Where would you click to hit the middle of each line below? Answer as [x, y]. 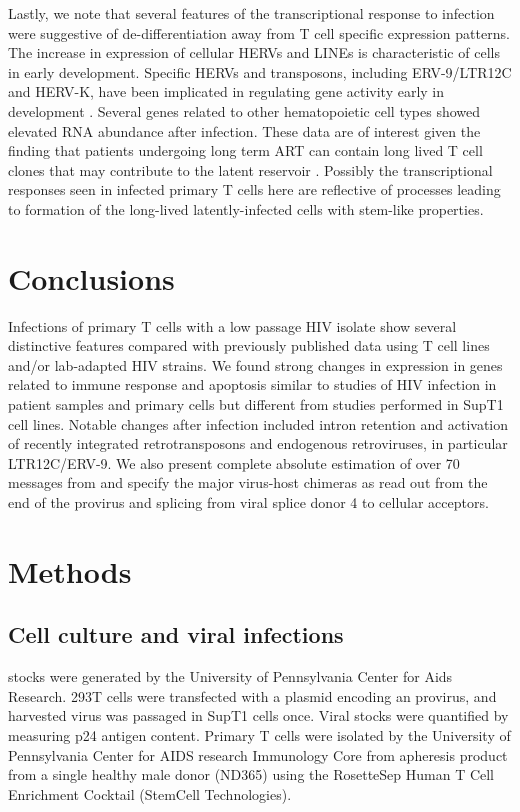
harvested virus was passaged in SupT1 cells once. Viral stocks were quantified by [258, 715]
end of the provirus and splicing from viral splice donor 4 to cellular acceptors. [248, 502]
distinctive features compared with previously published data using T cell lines [249, 345]
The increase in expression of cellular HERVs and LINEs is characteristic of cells [254, 52]
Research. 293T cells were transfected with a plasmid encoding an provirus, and [252, 695]
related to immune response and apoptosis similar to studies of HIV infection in [252, 384]
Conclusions [91, 277]
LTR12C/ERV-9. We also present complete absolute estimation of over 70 [234, 462]
